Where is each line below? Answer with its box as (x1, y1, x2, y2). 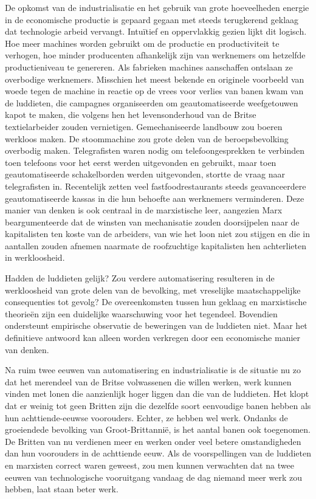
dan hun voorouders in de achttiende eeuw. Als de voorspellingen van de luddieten (5, 447, 311, 459)
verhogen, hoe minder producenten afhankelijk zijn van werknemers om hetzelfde (5, 49, 306, 61)
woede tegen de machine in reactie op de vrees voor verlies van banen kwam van (5, 84, 304, 97)
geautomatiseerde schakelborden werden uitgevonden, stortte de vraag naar (5, 168, 285, 181)
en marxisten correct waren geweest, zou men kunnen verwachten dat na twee (5, 458, 294, 471)
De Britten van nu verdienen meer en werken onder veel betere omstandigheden (5, 435, 301, 447)
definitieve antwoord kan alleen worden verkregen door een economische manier (5, 331, 301, 344)
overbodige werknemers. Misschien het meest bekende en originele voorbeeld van (5, 72, 304, 85)
